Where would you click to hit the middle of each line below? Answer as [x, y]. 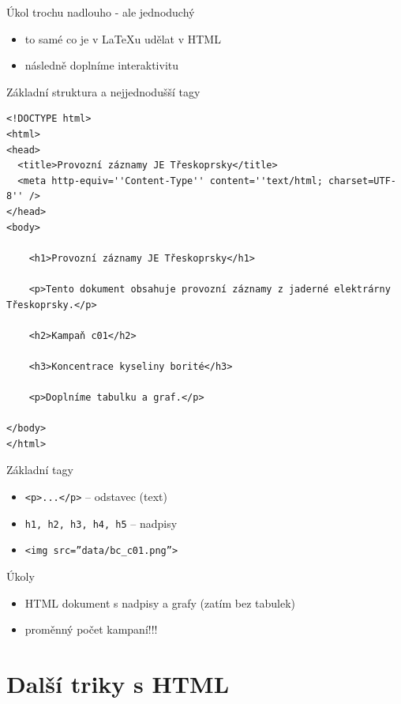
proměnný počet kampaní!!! [91, 629]
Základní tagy [40, 470]
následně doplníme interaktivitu [102, 65]
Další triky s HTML [118, 683]
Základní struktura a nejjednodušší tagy [103, 91]
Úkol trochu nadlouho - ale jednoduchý [101, 12]
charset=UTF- [362, 181]
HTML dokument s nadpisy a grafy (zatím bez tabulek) [160, 602]
